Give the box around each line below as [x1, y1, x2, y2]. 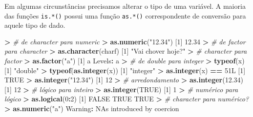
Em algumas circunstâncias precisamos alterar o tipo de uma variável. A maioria [4, 1, 246, 11]
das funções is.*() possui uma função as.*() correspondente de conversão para [4, 10, 246, 20]
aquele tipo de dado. [4, 20, 65, 30]
